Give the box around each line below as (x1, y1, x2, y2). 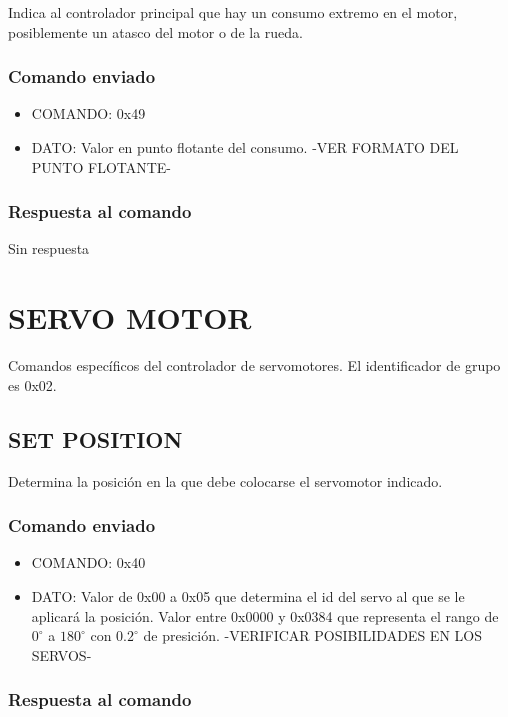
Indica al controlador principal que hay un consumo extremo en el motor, (8, 2, 458, 22)
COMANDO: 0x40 (31, 552, 146, 573)
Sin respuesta (8, 238, 90, 259)
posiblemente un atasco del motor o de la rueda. (8, 21, 303, 42)
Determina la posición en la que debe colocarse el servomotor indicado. (8, 470, 443, 491)
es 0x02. (8, 374, 57, 395)
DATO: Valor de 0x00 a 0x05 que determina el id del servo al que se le (31, 585, 465, 606)
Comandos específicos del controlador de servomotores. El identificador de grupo (8, 355, 501, 376)
